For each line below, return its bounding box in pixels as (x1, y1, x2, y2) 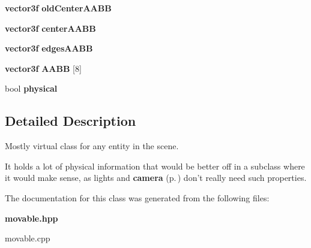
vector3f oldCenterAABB (5, 2, 112, 14)
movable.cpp (5, 232, 50, 244)
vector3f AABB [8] (5, 62, 82, 74)
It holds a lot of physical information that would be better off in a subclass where (5, 159, 305, 172)
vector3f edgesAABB (5, 42, 93, 55)
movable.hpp (5, 211, 58, 224)
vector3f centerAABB (5, 22, 96, 34)
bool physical (5, 82, 58, 95)
